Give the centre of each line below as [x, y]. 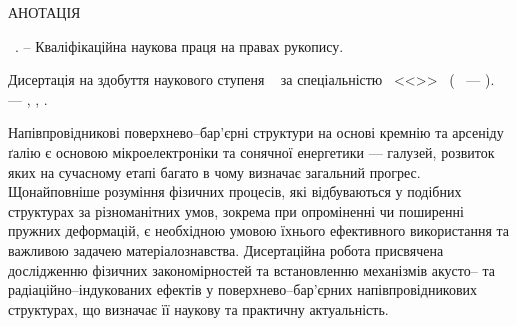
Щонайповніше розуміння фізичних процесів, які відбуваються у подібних [235, 191]
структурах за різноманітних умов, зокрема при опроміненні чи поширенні [236, 210]
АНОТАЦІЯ [44, 12]
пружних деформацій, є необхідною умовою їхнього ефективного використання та [258, 230]
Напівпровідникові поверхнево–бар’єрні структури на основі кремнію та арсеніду [256, 132]
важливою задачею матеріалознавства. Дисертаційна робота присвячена [226, 249]
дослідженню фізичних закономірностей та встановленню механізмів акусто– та [251, 269]
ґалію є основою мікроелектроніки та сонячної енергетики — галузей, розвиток [251, 151]
